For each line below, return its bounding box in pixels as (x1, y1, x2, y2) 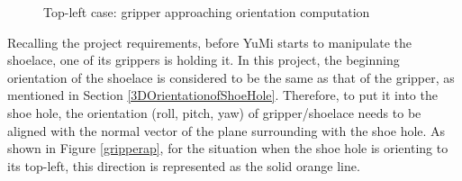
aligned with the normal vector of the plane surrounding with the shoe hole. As (7, 121, 446, 140)
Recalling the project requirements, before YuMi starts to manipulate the (7, 32, 412, 51)
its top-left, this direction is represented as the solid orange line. (7, 156, 360, 175)
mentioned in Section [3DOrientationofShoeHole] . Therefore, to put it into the (7, 86, 438, 104)
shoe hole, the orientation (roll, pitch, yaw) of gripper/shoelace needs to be (7, 103, 421, 122)
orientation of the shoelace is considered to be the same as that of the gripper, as (7, 68, 455, 86)
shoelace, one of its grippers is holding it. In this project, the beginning (7, 50, 400, 69)
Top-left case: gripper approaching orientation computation (43, 3, 370, 21)
